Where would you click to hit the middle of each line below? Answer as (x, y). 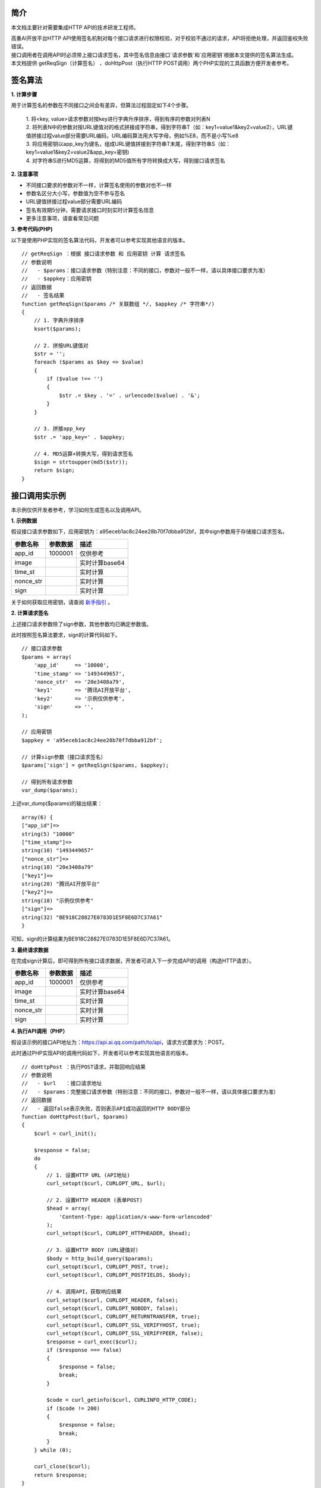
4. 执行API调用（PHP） (40, 1031)
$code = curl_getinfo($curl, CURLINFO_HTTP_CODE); (122, 1400)
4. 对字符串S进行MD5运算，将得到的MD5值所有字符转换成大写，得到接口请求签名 (125, 160)
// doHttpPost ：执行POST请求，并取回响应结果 (84, 1067)
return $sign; (54, 471)
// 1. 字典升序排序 (59, 321)
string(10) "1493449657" (58, 851)
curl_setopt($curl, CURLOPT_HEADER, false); (112, 1300)
